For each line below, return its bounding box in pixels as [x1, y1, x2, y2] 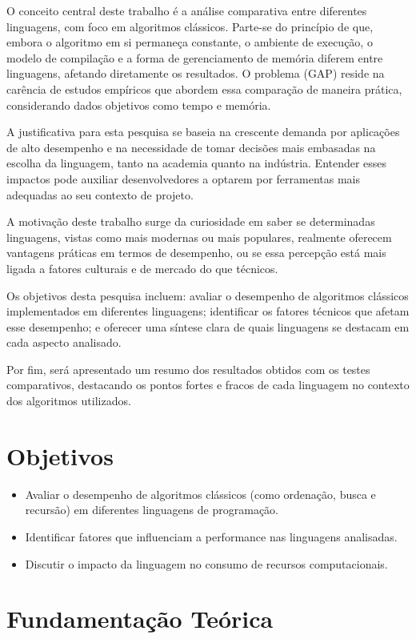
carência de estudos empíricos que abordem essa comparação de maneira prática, [6, 80, 402, 97]
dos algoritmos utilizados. [6, 392, 131, 409]
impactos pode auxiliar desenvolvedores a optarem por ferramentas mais [6, 170, 360, 187]
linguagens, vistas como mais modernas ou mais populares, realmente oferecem [6, 228, 392, 245]
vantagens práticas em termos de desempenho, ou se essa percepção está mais [6, 244, 386, 261]
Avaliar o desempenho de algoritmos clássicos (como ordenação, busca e [25, 485, 376, 502]
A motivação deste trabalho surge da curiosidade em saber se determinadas [6, 213, 375, 230]
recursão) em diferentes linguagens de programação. [25, 501, 278, 518]
